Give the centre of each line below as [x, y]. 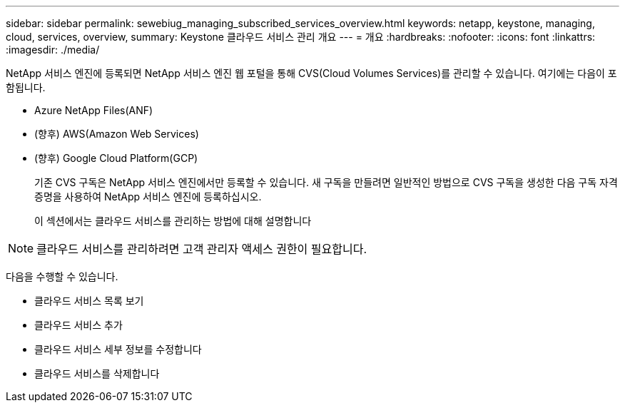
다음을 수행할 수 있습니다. [62, 276]
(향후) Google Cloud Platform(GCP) [116, 158]
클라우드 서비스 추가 [78, 325]
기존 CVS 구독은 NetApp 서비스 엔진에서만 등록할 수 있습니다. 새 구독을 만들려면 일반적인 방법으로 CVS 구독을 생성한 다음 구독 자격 [326, 182]
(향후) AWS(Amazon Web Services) [117, 134]
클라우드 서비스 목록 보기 [89, 301]
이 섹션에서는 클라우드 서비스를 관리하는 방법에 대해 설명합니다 [173, 221]
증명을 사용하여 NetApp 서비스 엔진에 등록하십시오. [148, 197]
